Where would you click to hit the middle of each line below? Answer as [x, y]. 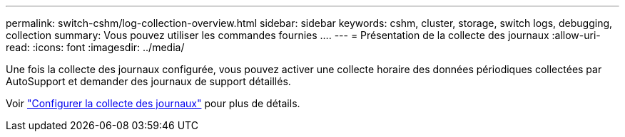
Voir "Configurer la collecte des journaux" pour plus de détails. [153, 103]
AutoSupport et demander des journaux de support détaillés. [148, 81]
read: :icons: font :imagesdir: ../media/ [95, 47]
